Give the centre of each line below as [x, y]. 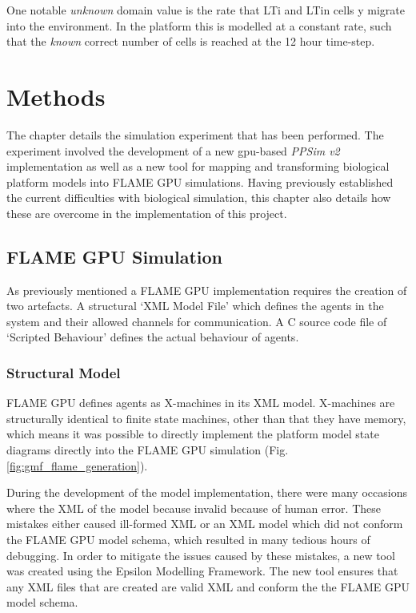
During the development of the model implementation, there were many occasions [207, 492]
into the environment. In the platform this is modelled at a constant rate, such [199, 25]
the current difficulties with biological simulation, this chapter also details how [199, 198]
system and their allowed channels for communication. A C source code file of [197, 321]
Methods [56, 96]
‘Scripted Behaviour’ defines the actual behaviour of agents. [153, 337]
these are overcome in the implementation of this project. [147, 213]
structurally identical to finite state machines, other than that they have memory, [206, 418]
